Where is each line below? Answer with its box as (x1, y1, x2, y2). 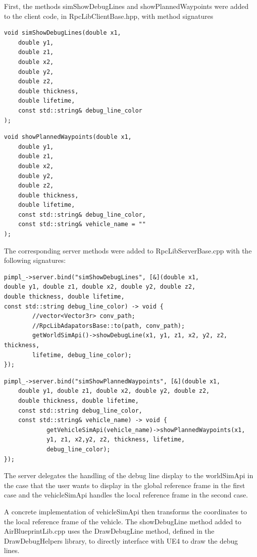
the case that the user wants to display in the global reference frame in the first (4, 480, 245, 490)
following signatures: (4, 255, 66, 265)
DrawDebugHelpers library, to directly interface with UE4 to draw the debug (4, 535, 238, 546)
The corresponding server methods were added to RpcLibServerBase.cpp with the (4, 245, 252, 255)
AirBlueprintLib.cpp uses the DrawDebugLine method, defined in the (4, 526, 214, 536)
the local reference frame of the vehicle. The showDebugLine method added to (4, 516, 242, 526)
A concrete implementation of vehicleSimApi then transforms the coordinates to (4, 506, 247, 516)
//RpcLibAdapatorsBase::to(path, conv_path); (32, 322, 185, 329)
